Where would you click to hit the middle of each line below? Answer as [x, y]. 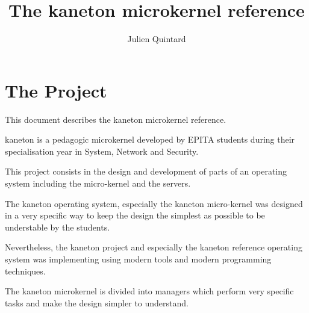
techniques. [25, 271]
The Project [56, 90]
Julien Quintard [157, 39]
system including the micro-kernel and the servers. [98, 183]
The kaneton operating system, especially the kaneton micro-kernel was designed [154, 203]
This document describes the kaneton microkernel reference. [116, 119]
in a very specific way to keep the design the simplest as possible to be [135, 215]
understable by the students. [58, 227]
